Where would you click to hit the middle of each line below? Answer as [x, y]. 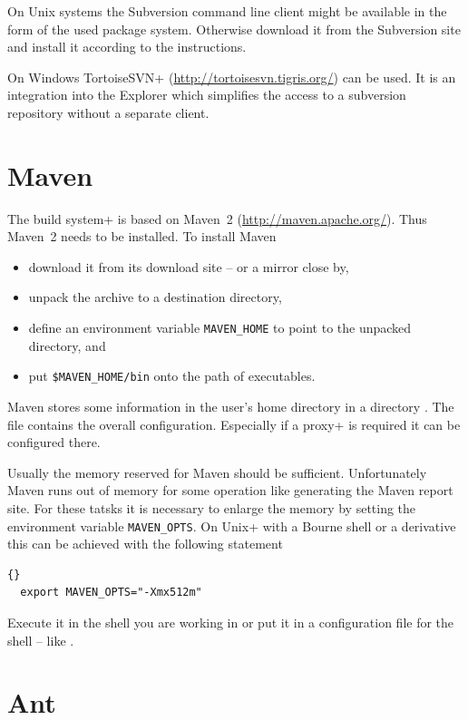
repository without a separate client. [108, 112]
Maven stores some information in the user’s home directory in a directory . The [231, 406]
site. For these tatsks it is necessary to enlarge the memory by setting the [212, 507]
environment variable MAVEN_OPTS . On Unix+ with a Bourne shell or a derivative [232, 525]
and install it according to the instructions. [127, 47]
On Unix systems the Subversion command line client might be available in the [227, 11]
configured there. [54, 442]
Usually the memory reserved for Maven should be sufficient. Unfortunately [217, 472]
